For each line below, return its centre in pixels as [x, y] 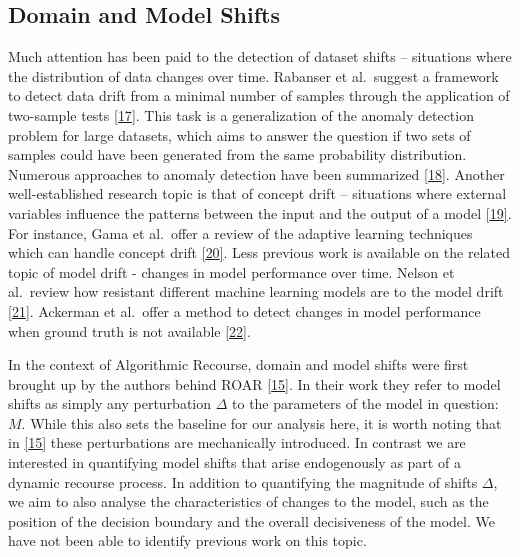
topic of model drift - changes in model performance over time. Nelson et [231, 271]
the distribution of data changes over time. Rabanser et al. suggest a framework [253, 75]
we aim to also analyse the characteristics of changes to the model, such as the [248, 501]
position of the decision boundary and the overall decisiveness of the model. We [251, 520]
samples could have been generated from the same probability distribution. [237, 154]
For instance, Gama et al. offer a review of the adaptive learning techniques [240, 232]
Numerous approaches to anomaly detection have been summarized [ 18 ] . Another [256, 173]
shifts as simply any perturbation [110, 403]
